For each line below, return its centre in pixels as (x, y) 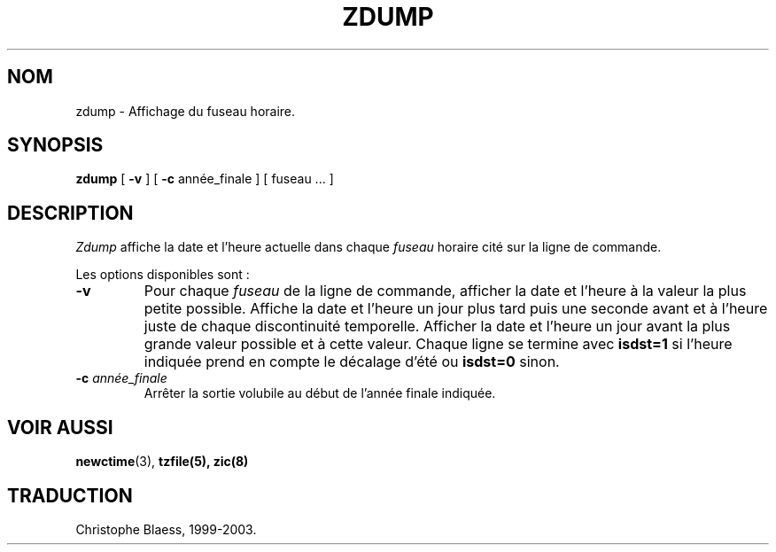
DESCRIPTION (70, 213)
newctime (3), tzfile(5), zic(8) (162, 462)
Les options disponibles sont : (163, 275)
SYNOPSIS (55, 145)
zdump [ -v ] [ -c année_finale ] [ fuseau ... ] (205, 179)
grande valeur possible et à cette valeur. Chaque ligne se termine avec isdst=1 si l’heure (438, 344)
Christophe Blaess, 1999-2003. (166, 529)
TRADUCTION (70, 495)
